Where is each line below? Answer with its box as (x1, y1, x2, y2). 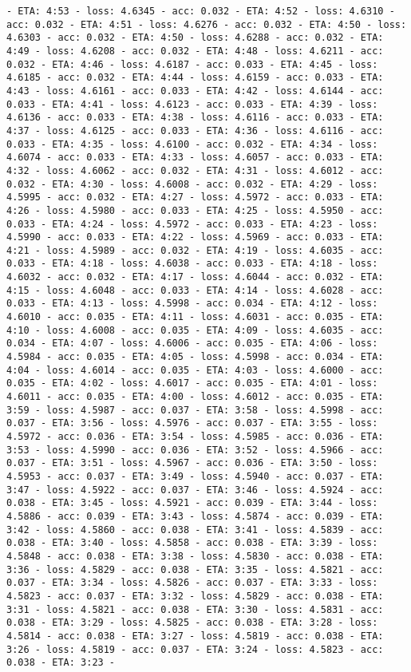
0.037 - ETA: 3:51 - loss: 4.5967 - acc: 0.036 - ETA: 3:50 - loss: (6, 457, 378, 469)
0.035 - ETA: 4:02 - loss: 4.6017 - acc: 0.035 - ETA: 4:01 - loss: (6, 378, 378, 389)
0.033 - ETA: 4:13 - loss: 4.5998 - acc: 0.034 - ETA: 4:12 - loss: (6, 298, 378, 310)
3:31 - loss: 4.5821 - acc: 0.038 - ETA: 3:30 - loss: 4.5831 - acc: (6, 603, 384, 615)
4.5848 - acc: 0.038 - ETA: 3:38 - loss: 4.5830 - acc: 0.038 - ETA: (6, 550, 384, 562)
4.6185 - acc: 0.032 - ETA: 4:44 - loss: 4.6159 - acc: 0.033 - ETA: (6, 72, 384, 84)
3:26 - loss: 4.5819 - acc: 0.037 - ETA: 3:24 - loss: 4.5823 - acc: (6, 643, 384, 655)
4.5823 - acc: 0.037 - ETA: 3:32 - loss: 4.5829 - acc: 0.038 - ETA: (6, 590, 384, 602)
